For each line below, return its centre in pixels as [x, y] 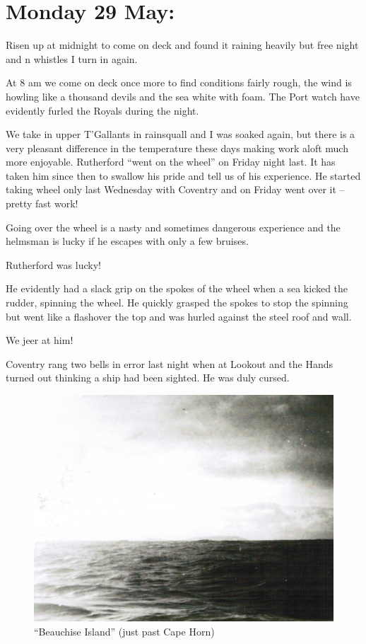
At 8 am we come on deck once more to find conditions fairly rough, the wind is [179, 82]
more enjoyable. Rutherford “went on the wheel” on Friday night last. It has [171, 162]
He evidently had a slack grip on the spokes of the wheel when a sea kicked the [177, 288]
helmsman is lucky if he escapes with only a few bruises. [127, 241]
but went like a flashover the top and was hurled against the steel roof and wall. [179, 316]
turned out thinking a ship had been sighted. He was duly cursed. [148, 378]
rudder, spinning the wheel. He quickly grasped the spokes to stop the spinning [177, 303]
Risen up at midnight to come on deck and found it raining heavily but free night [182, 45]
